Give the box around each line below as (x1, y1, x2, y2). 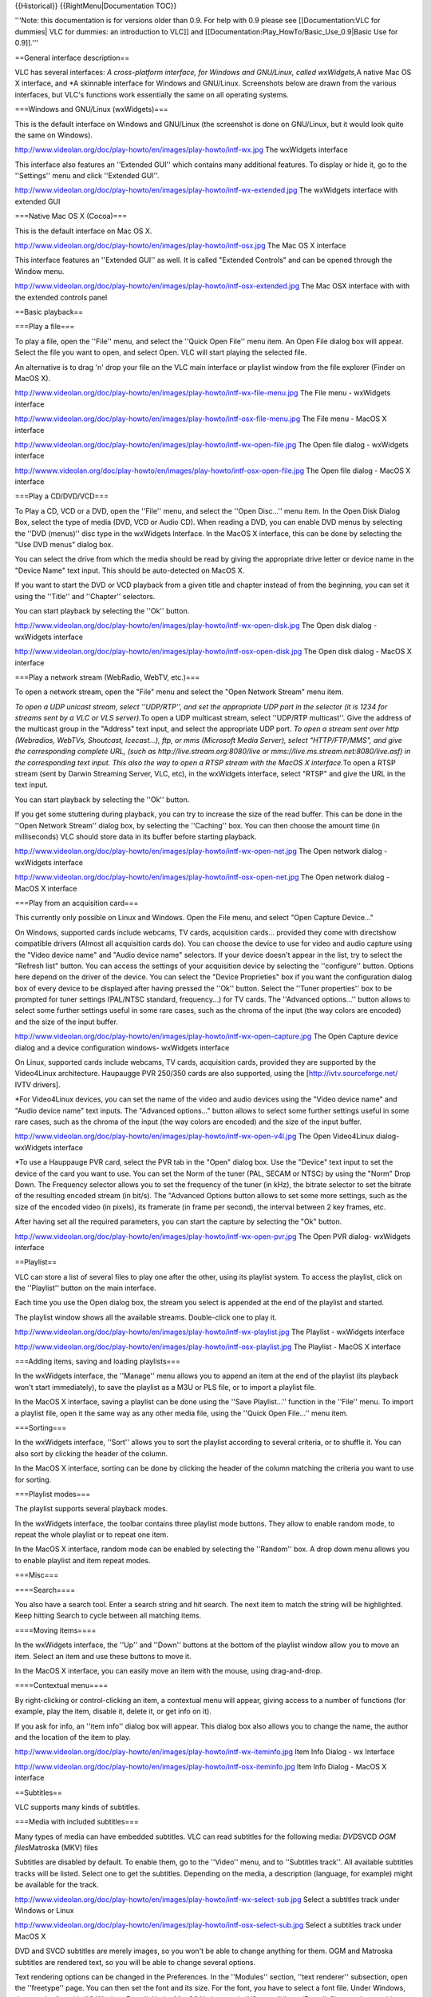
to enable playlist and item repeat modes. (14, 1555, 151, 1565)
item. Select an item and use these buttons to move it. (14, 1651, 192, 1661)
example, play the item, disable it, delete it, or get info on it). (14, 1706, 212, 1717)
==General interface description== (14, 53, 130, 62)
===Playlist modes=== (14, 1489, 91, 1499)
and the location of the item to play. (14, 1732, 132, 1741)
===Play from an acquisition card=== (14, 898, 139, 907)
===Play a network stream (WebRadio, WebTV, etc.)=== (14, 672, 200, 682)
